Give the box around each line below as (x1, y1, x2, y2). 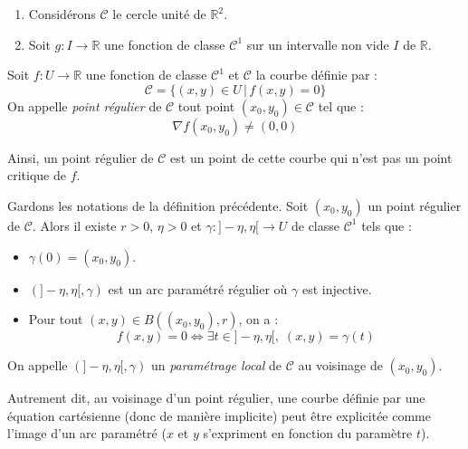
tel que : (318, 96, 364, 115)
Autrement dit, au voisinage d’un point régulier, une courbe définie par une (7, 388, 425, 407)
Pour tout (28, 310, 83, 329)
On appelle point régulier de (7, 96, 162, 115)
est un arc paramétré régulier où (108, 279, 288, 298)
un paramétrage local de (150, 356, 282, 375)
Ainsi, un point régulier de (7, 148, 154, 167)
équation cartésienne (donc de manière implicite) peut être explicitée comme (7, 406, 431, 425)
